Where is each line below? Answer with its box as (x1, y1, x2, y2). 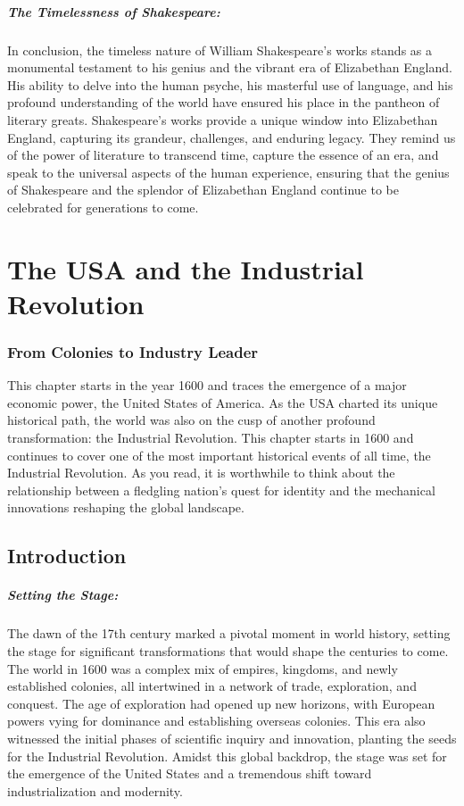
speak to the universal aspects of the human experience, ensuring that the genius (7, 162, 450, 181)
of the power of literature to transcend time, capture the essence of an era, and (7, 145, 439, 164)
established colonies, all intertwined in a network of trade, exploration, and (7, 677, 417, 695)
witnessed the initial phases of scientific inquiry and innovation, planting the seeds (7, 728, 457, 747)
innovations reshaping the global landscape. (7, 498, 244, 517)
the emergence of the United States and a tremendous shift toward (7, 764, 372, 783)
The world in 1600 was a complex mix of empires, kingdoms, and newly (7, 659, 398, 677)
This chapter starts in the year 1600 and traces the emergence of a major (7, 376, 407, 395)
